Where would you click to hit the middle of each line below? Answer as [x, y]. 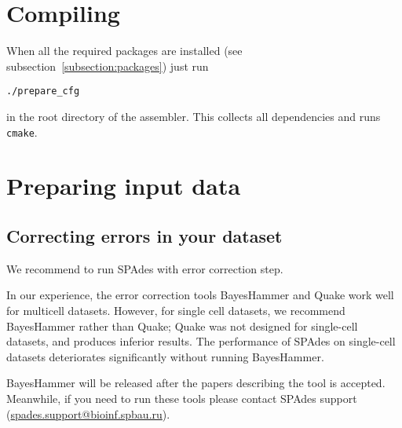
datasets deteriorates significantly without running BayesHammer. [165, 356]
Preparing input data [124, 186]
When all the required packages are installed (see [124, 51]
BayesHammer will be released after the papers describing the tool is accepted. [196, 383]
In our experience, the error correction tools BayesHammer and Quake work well [200, 295]
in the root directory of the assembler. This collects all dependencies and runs [194, 116]
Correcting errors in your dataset [144, 235]
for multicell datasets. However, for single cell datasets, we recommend [176, 310]
